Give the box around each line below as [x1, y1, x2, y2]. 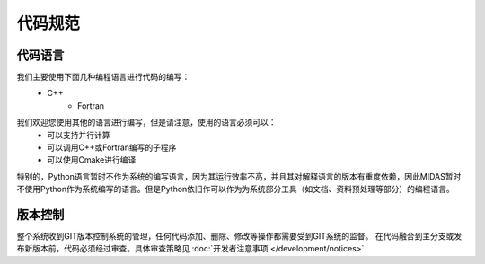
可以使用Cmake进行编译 [47, 154, 137, 165]
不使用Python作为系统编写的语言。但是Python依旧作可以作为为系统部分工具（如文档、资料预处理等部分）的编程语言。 [16, 184, 455, 195]
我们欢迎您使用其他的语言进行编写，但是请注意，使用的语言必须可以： [16, 117, 277, 128]
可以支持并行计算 [47, 129, 110, 140]
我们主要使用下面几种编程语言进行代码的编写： [16, 72, 190, 83]
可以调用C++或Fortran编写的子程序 [47, 142, 177, 153]
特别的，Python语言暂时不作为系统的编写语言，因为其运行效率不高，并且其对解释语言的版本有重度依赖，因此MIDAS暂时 [16, 171, 462, 181]
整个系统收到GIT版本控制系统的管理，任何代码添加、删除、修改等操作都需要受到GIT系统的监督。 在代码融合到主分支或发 [16, 231, 463, 242]
